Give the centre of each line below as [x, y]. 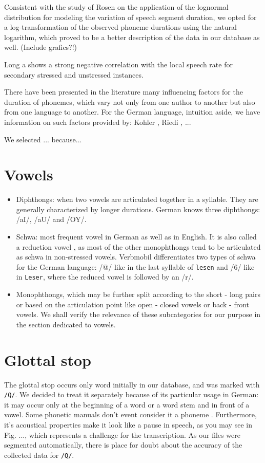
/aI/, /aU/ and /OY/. [51, 219]
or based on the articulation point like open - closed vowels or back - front [132, 304]
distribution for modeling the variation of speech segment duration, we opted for [130, 17]
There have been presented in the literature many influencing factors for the [124, 92]
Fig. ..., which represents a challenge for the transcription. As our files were [122, 434]
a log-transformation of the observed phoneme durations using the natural [120, 27]
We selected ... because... [43, 139]
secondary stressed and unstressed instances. [74, 74]
